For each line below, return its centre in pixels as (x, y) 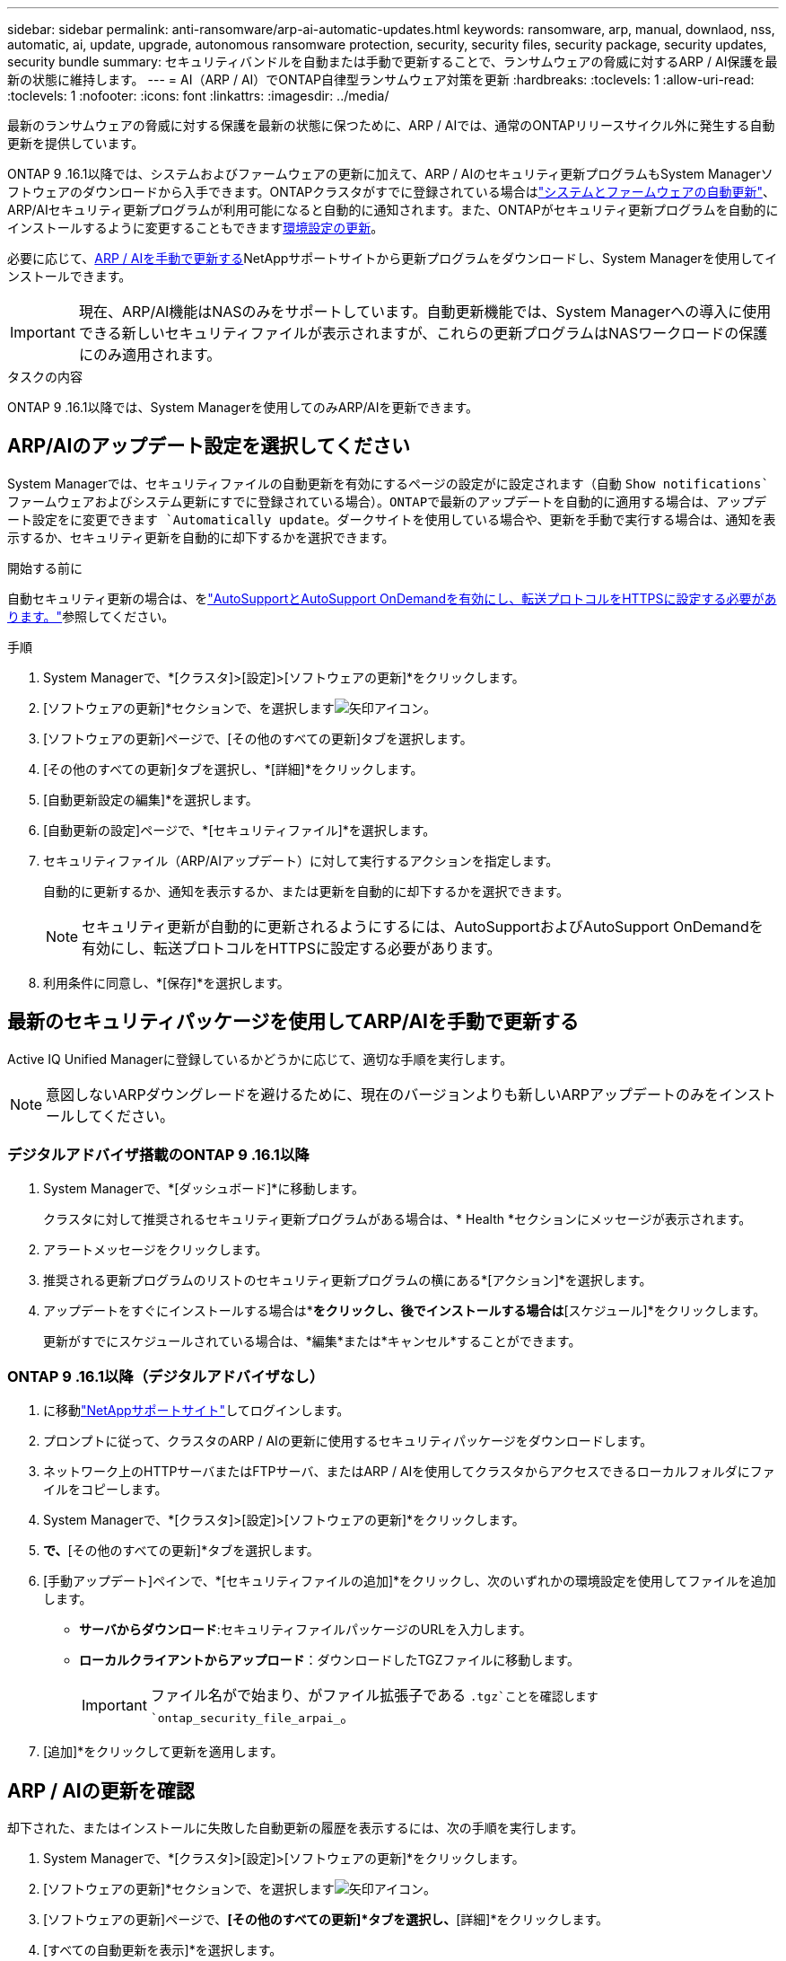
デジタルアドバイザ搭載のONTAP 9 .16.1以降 (158, 1155)
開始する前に (45, 567)
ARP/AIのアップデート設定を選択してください (209, 446)
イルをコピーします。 (105, 1490)
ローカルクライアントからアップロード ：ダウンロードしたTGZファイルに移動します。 (329, 1660)
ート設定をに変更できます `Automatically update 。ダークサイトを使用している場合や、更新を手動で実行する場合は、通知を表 (392, 519)
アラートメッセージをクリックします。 (156, 1250)
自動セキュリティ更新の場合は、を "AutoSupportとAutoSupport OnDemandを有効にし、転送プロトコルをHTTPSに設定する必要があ (392, 598)
